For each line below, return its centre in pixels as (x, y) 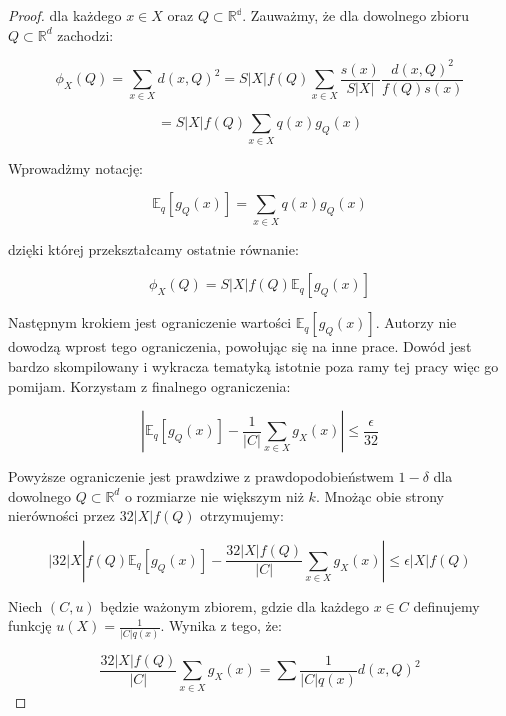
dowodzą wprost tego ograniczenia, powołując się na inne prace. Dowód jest (240, 346)
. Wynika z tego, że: (221, 625)
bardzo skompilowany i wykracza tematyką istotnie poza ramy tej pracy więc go (253, 365)
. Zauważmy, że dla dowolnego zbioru (356, 15)
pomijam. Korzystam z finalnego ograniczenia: (149, 385)
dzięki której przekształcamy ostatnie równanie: (153, 248)
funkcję (30, 625)
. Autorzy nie (416, 322)
